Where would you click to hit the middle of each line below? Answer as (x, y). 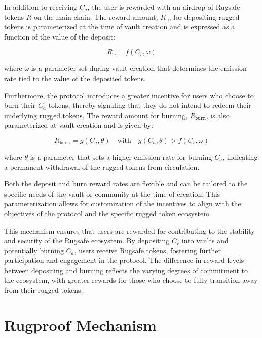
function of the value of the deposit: (60, 36)
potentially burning (34, 250)
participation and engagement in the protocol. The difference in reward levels (124, 260)
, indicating (240, 156)
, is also (218, 115)
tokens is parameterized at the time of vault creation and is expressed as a (120, 27)
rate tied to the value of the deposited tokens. (75, 78)
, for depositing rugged (204, 16)
